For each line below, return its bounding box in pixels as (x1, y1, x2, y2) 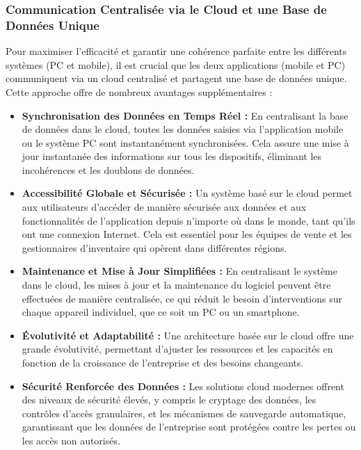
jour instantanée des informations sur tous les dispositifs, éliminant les (22, 149, 322, 163)
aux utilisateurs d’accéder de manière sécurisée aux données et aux (22, 200, 307, 214)
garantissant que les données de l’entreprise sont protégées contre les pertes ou (22, 419, 356, 434)
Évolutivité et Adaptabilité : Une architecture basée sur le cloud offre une (22, 328, 354, 342)
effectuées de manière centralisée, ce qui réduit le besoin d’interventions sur (22, 291, 342, 305)
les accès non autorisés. (22, 433, 120, 447)
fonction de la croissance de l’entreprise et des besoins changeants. (22, 355, 304, 370)
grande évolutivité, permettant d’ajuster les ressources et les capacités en (22, 341, 333, 356)
